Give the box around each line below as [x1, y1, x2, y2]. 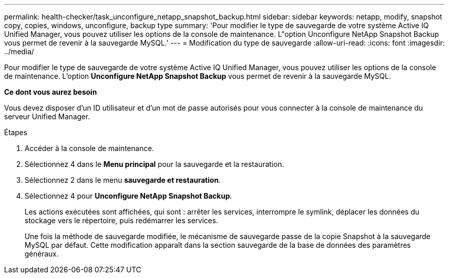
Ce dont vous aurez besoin [4, 88, 97, 96]
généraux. [25, 249, 59, 258]
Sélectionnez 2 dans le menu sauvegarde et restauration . [25, 176, 221, 184]
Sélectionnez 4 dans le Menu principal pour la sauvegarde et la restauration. [25, 160, 284, 168]
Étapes [4, 128, 28, 137]
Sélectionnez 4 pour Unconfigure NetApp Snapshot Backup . [25, 191, 232, 200]
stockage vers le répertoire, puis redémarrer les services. [25, 216, 218, 225]
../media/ [4, 47, 34, 56]
